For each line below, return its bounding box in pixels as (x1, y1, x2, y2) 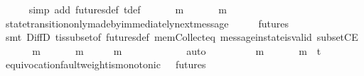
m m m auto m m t (32, 43, 321, 58)
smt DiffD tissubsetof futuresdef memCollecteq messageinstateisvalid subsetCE (5, 30, 358, 44)
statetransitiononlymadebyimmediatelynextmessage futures (5, 15, 289, 30)
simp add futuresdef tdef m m (28, 2, 227, 16)
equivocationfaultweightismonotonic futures (5, 57, 206, 72)
